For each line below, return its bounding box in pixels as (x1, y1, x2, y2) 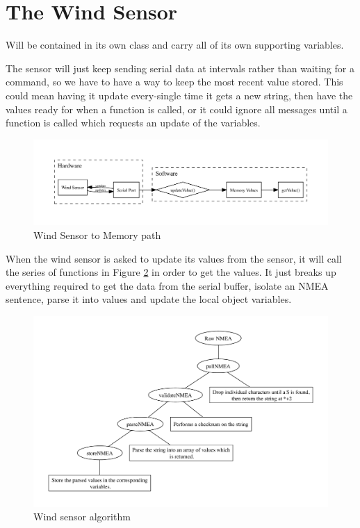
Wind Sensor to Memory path (33, 228, 161, 242)
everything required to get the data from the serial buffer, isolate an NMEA (6, 278, 329, 292)
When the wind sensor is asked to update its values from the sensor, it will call (6, 251, 342, 265)
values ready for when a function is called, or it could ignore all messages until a (6, 101, 347, 116)
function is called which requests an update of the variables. (6, 115, 261, 130)
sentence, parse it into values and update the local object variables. (6, 292, 292, 306)
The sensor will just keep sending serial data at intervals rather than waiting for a (6, 60, 354, 75)
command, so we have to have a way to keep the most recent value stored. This (6, 74, 343, 89)
